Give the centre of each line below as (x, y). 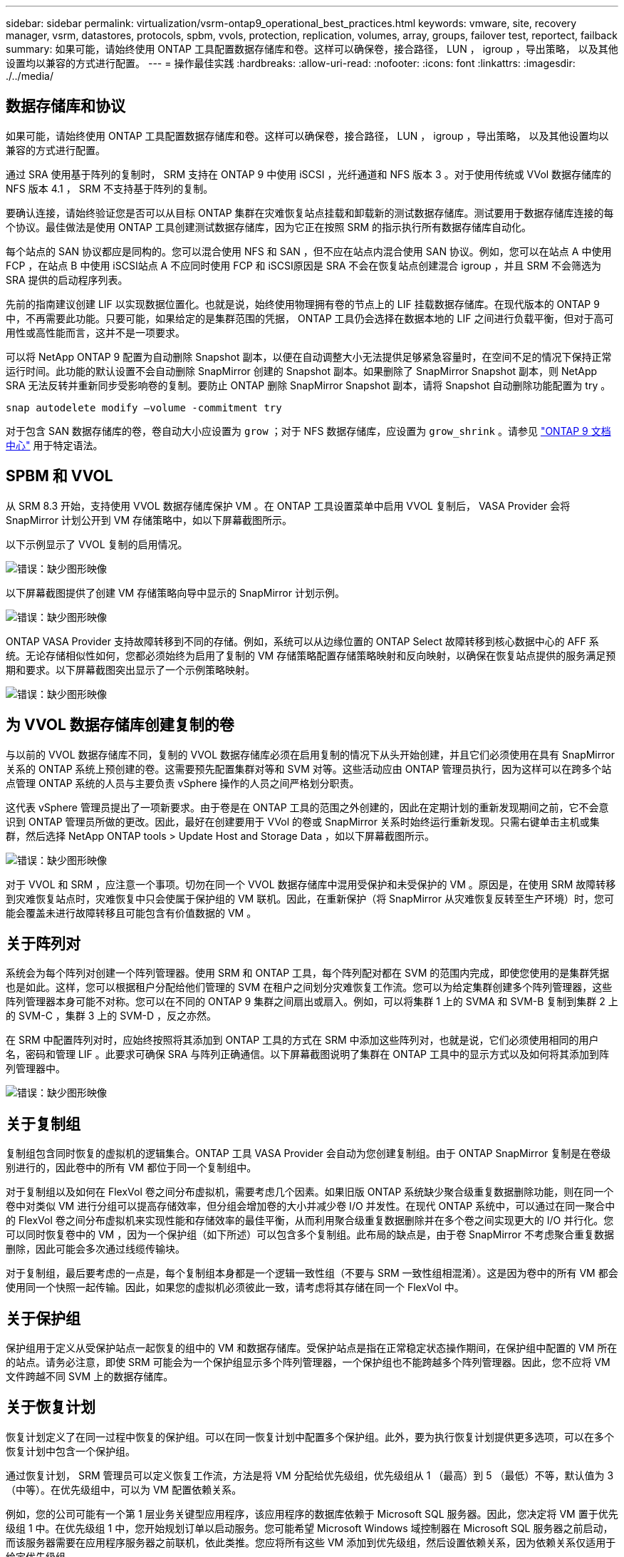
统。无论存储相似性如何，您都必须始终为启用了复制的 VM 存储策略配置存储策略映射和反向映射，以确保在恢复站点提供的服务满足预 (311, 655)
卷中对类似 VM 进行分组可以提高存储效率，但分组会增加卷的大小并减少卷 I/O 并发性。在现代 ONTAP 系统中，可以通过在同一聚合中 (311, 1206)
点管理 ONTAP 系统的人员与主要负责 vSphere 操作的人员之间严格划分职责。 (183, 783)
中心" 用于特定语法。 (54, 445)
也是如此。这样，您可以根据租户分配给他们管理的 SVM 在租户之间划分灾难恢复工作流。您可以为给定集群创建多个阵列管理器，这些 (309, 987)
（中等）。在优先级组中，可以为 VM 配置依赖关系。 (124, 1489)
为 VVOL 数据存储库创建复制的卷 (120, 725)
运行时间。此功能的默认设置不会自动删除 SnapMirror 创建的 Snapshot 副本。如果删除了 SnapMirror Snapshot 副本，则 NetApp (302, 371)
